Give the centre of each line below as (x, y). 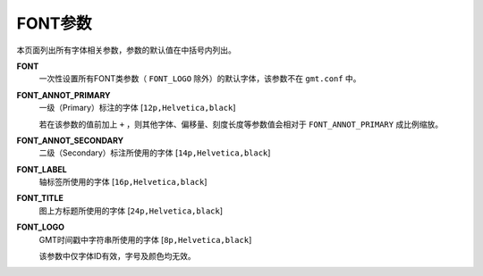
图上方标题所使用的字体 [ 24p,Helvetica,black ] (131, 211)
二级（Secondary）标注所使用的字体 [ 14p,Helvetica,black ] (155, 153)
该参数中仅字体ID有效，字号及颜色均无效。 (117, 256)
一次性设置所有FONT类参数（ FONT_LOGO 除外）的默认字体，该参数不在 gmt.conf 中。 (200, 79)
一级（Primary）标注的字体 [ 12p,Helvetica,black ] (137, 108)
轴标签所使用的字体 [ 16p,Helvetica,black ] (123, 182)
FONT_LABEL (42, 169)
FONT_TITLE (40, 198)
